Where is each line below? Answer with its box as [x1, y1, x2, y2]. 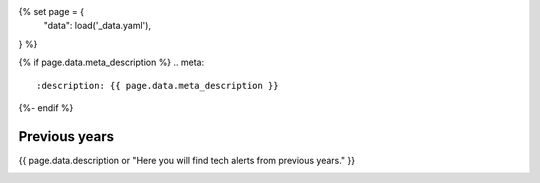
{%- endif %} [18, 101, 74, 114]
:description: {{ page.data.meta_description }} [36, 80, 279, 91]
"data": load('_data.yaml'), [43, 20, 152, 32]
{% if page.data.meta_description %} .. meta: [18, 56, 205, 69]
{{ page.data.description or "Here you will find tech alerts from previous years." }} [18, 154, 355, 166]
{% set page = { [18, 6, 85, 17]
